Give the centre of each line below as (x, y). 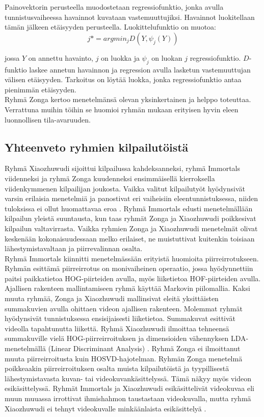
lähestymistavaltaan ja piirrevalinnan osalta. (74, 248)
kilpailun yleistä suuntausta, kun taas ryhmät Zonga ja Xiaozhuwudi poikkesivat (130, 218)
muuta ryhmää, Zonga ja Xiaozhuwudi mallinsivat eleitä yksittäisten (112, 298)
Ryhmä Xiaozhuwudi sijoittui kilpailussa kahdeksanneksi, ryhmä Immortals (122, 168)
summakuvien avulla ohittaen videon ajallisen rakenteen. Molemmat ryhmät (124, 308)
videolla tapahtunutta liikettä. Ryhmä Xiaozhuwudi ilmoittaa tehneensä (117, 328)
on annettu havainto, (61, 57)
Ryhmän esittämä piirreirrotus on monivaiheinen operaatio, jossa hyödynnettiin (129, 268)
